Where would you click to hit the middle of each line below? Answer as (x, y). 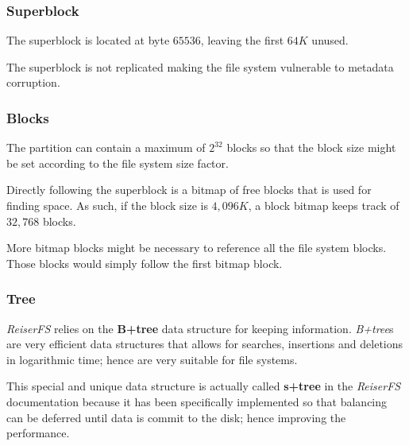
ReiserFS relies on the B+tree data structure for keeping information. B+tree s (200, 328)
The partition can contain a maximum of (106, 147)
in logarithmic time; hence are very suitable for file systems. (152, 359)
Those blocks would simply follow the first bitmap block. (145, 263)
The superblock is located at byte (88, 40)
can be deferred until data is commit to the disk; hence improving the (176, 417)
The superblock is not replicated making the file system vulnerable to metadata (200, 66)
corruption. (33, 82)
